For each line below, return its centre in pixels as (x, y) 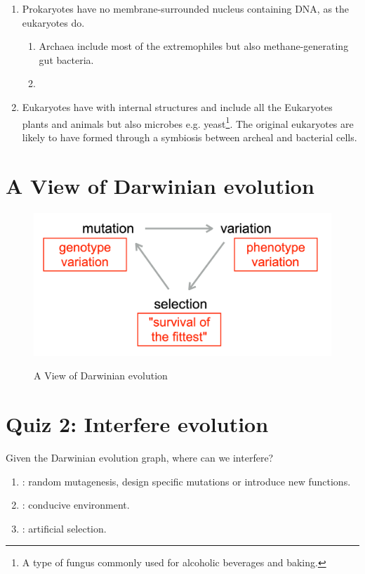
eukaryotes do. (53, 22)
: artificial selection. (64, 528)
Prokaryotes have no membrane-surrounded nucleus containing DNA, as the (186, 8)
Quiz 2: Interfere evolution (137, 424)
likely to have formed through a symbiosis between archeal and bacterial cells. (190, 137)
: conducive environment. (76, 505)
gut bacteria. (66, 59)
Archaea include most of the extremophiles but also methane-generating (194, 46)
